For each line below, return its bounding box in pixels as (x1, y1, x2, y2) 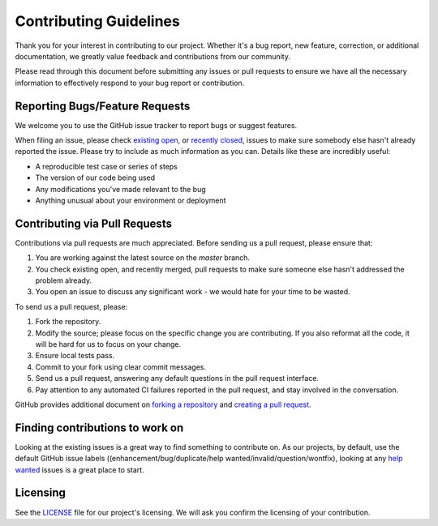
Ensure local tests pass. (35, 351, 115, 361)
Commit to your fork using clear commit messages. (35, 361, 207, 372)
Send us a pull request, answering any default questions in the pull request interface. (35, 374, 320, 383)
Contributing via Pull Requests (15, 216, 172, 230)
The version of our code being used (35, 173, 156, 182)
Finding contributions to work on (15, 421, 184, 434)
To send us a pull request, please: (15, 301, 128, 311)
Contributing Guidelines (15, 12, 180, 30)
